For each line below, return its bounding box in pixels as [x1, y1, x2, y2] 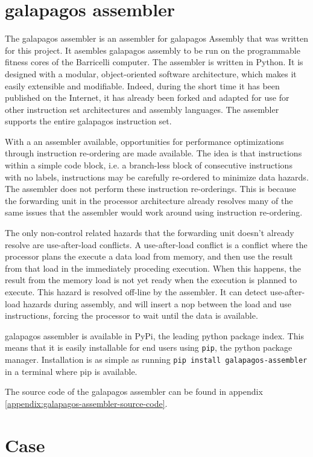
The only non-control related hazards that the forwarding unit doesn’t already [5, 226, 294, 239]
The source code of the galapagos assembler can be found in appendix [5, 385, 263, 398]
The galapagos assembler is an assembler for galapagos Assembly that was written [5, 32, 308, 45]
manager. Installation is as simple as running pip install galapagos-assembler [5, 353, 308, 366]
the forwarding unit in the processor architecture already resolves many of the [5, 194, 293, 206]
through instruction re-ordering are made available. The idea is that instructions [5, 147, 302, 159]
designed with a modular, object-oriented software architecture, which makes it [5, 67, 297, 80]
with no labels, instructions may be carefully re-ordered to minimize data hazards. [5, 170, 309, 183]
